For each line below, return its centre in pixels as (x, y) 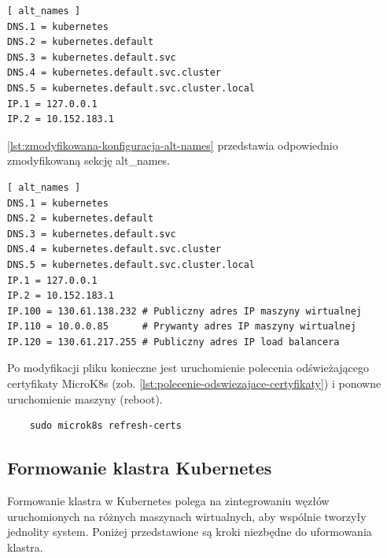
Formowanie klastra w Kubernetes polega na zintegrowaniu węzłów (168, 501)
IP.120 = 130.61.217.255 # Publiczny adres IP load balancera (173, 342)
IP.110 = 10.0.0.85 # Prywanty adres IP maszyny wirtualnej (182, 327)
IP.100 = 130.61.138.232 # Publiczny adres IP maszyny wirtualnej (185, 311)
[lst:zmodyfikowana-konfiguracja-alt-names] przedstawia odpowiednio (173, 145)
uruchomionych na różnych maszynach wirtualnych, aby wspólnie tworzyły (187, 516)
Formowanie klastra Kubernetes (140, 468)
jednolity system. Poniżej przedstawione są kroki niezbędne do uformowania (190, 532)
